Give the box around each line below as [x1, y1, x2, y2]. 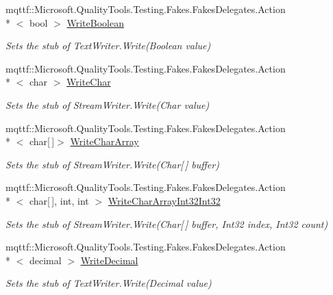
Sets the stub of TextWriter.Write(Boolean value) [5, 38, 211, 53]
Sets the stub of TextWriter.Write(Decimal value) [5, 276, 212, 290]
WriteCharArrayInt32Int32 [108, 193, 221, 207]
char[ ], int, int [29, 193, 89, 207]
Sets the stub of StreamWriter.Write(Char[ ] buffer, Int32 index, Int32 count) [5, 216, 328, 231]
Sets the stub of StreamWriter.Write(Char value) [5, 97, 210, 112]
